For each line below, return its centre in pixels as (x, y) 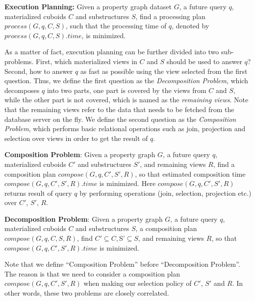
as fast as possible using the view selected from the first (164, 71)
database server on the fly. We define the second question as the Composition (120, 119)
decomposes (22, 90)
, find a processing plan (170, 16)
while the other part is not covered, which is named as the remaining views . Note (127, 100)
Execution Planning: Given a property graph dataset (88, 6)
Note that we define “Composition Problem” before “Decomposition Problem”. (122, 264)
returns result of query (38, 193)
